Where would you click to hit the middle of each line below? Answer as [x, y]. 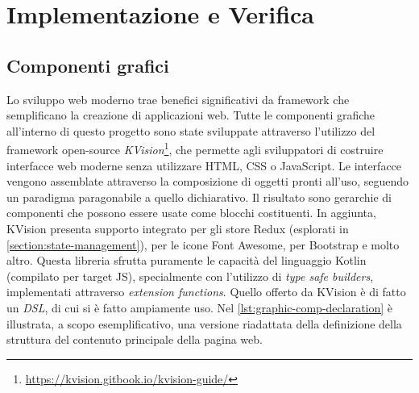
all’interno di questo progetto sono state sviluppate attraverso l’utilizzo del [191, 130]
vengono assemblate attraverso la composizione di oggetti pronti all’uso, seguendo [208, 181]
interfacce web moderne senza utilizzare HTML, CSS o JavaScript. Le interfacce [204, 165]
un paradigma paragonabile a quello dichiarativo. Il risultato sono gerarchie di [199, 196]
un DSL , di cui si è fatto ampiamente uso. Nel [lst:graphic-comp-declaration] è [200, 307]
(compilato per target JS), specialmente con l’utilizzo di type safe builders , [190, 276]
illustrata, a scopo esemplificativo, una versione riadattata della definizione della [204, 323]
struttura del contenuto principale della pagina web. [135, 339]
